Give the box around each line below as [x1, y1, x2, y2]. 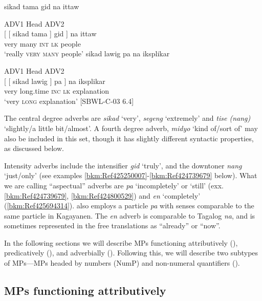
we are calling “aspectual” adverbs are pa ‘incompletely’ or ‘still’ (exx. [4, 180, 224, 190]
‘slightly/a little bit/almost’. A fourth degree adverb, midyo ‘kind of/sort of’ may [4, 122, 258, 133]
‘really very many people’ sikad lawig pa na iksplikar [4, 48, 170, 59]
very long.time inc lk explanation [4, 85, 110, 96]
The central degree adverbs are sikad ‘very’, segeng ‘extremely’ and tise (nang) [4, 113, 251, 123]
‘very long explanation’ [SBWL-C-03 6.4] [4, 95, 134, 106]
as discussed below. [4, 143, 64, 154]
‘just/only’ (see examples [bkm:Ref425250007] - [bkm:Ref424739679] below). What [4, 170, 257, 181]
